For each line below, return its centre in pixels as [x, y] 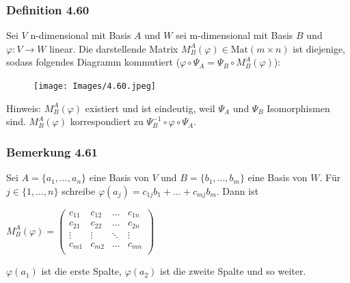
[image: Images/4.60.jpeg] [95, 86]
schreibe [79, 190]
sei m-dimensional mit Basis [234, 35]
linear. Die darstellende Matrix [114, 48]
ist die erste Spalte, [82, 271]
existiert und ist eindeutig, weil [150, 108]
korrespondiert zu [107, 121]
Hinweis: [24, 108]
